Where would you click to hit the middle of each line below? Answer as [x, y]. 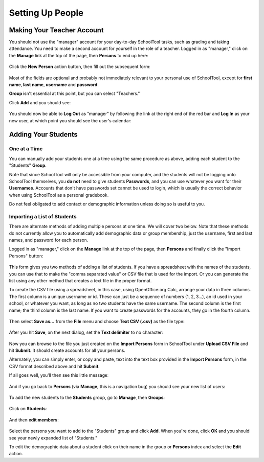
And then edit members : [34, 420]
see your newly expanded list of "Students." [53, 438]
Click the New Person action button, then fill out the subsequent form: [80, 67]
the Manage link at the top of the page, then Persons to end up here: [79, 55]
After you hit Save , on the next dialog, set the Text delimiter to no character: [86, 332]
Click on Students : [28, 409]
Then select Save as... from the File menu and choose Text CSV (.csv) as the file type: [97, 321]
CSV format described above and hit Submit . [54, 366]
